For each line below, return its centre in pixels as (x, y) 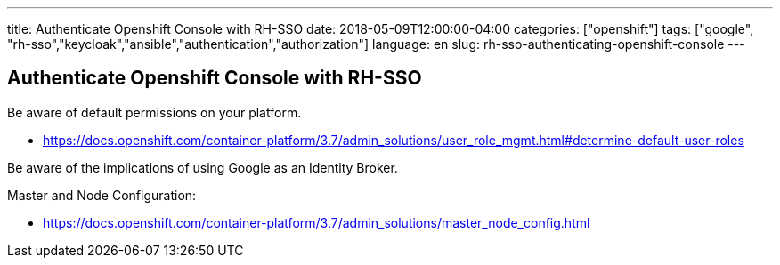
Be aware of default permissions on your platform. (154, 112)
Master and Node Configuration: (102, 195)
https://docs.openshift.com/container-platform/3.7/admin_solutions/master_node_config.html (317, 222)
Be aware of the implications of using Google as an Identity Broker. (203, 167)
